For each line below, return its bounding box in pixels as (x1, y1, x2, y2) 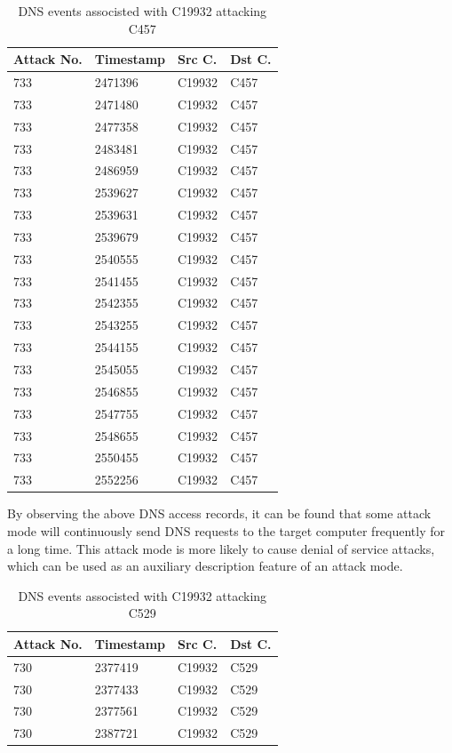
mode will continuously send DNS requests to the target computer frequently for (7, 521, 446, 540)
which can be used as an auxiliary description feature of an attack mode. (7, 557, 403, 575)
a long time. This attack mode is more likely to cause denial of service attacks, (7, 539, 435, 557)
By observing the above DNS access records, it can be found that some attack (7, 504, 432, 523)
